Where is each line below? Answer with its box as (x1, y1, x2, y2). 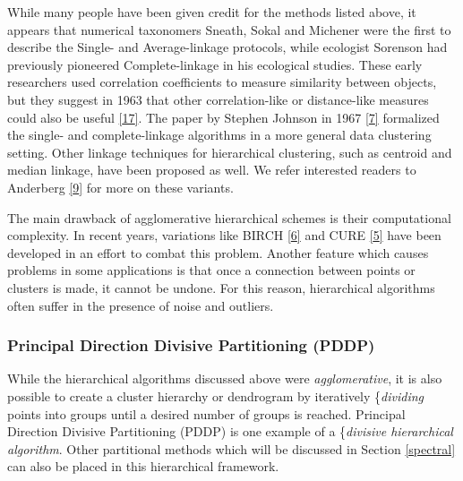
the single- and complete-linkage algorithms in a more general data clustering (7, 125, 432, 144)
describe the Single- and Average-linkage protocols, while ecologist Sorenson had (7, 38, 448, 56)
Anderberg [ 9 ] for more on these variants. (7, 177, 234, 196)
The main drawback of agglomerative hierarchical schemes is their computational (7, 208, 451, 227)
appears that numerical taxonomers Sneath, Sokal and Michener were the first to (7, 20, 451, 39)
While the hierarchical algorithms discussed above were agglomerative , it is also (7, 369, 442, 388)
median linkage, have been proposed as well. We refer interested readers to (7, 160, 416, 179)
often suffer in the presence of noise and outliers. (7, 296, 274, 314)
